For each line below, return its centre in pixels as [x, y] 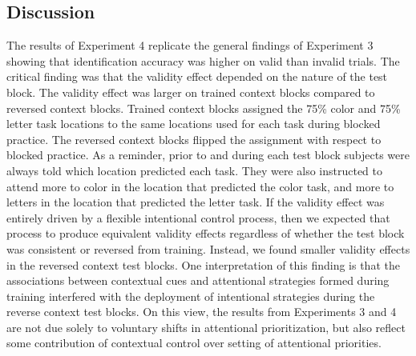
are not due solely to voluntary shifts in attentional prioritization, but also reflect [206, 327]
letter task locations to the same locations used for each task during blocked [194, 124]
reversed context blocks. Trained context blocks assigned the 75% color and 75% [204, 108]
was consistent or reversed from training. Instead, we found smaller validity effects [208, 248]
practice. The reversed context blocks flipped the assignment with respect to [194, 139]
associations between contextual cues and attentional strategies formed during [198, 280]
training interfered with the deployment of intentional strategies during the [191, 296]
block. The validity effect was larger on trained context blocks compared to [191, 92]
